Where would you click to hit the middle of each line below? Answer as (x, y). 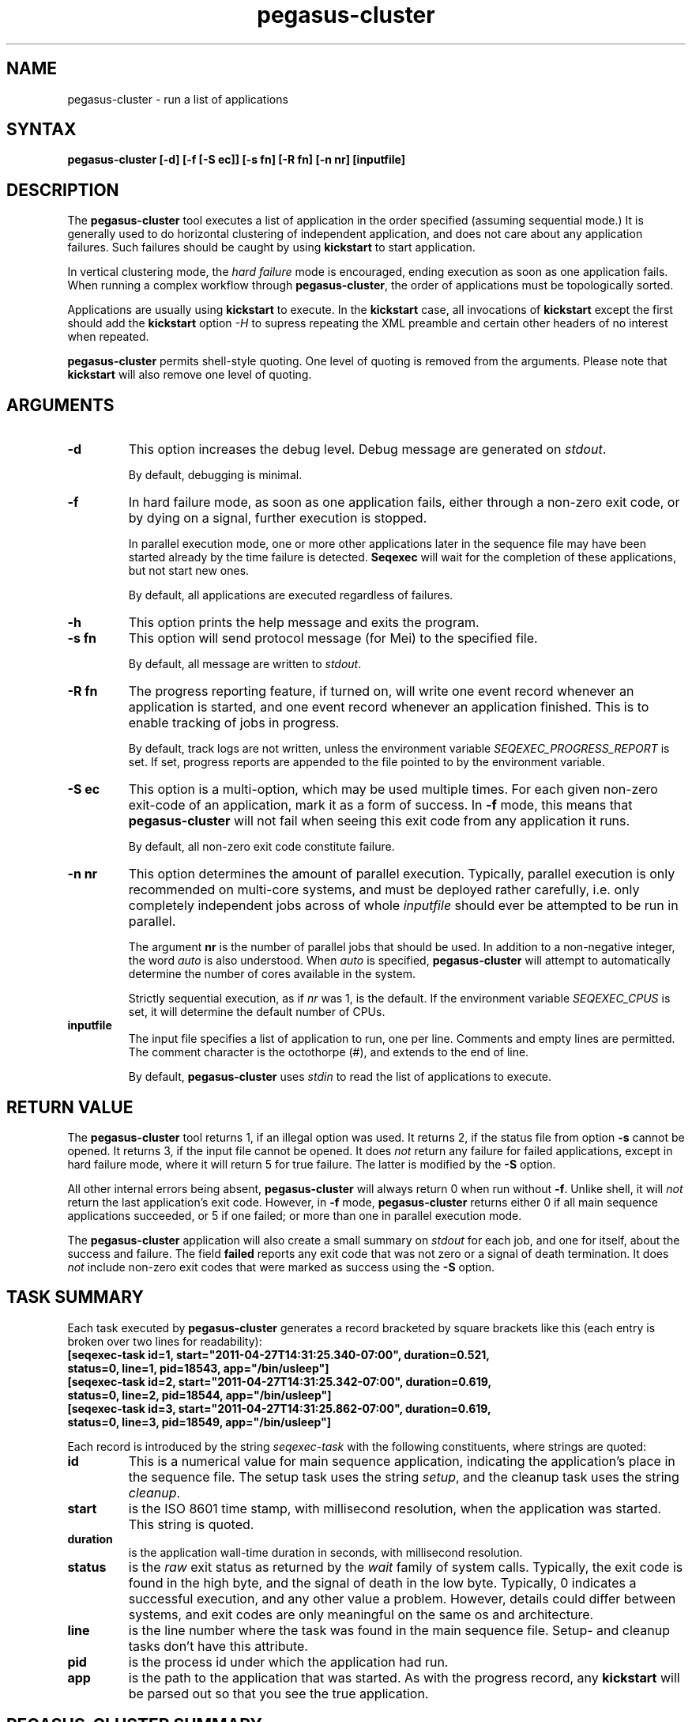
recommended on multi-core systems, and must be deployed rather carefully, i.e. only (384, 890)
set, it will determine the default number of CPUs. (257, 1012)
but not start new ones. (189, 571)
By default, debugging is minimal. (215, 475)
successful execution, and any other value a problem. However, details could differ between (402, 1598)
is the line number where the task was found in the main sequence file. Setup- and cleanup (399, 1630)
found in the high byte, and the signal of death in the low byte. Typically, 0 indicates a (382, 1582)
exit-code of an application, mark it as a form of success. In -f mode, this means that (380, 805)
